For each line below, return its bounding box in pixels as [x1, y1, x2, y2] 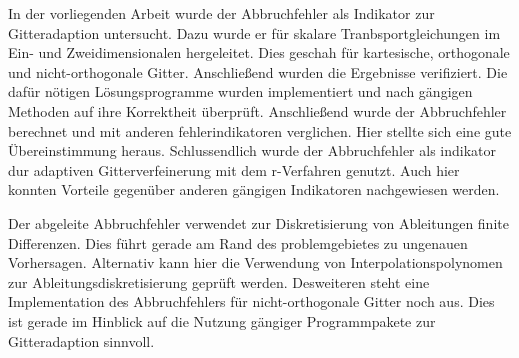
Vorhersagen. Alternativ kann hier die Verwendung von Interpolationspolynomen [8, 252, 503, 273]
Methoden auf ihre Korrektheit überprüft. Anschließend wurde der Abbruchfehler [8, 100, 507, 121]
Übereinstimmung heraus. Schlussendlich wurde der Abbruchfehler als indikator [8, 140, 496, 161]
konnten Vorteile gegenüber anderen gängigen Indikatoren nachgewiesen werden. [8, 179, 500, 200]
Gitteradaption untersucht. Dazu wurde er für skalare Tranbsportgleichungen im [8, 22, 501, 43]
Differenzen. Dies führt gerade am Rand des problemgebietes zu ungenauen [8, 232, 468, 253]
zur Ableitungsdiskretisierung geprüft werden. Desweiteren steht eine [8, 271, 430, 292]
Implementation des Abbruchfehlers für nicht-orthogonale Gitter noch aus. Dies [8, 291, 495, 312]
